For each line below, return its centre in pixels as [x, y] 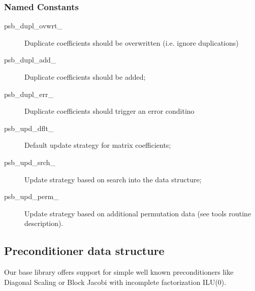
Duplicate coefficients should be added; [85, 77]
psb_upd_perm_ [31, 196]
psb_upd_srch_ [30, 162]
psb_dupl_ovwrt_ [33, 26]
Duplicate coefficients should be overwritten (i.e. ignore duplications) [132, 42]
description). [44, 223]
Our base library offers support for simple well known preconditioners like [119, 272]
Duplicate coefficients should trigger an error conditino [109, 111]
